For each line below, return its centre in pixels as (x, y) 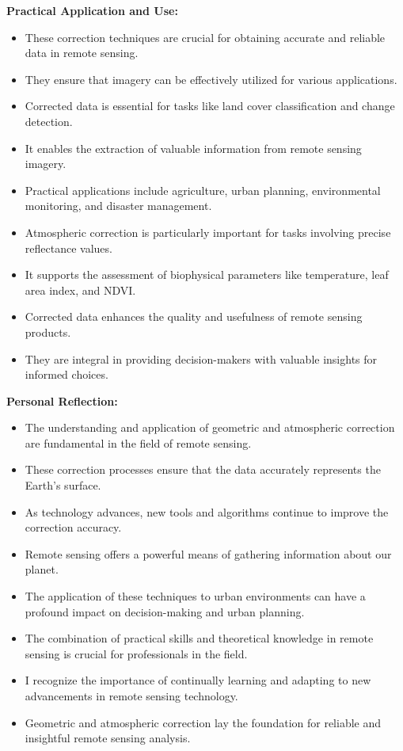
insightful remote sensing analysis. (108, 738)
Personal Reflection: (62, 400)
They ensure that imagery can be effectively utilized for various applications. (211, 79)
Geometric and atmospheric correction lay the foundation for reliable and (203, 722)
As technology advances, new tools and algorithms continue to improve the (207, 511)
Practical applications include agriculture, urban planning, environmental (203, 190)
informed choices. (67, 374)
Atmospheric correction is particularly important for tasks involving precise (208, 232)
